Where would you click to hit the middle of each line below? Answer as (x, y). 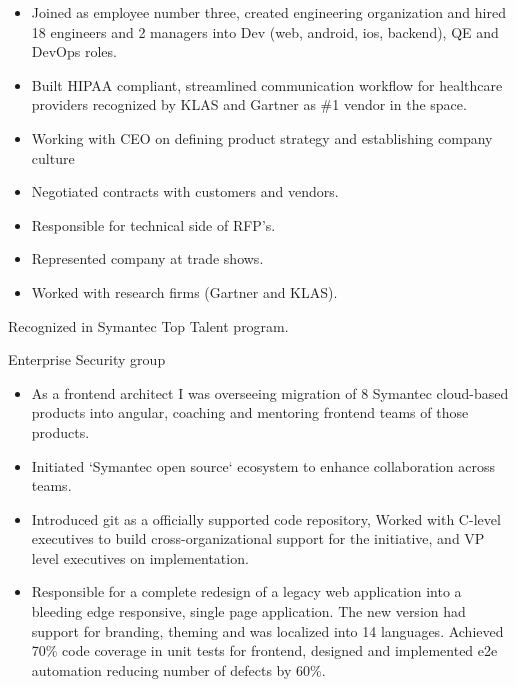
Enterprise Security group (87, 359)
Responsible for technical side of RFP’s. (153, 224)
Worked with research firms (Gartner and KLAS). (184, 291)
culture (53, 157)
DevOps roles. (74, 51)
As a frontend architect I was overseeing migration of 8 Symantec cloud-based (270, 392)
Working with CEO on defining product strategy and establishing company (262, 137)
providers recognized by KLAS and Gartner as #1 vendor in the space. (249, 104)
